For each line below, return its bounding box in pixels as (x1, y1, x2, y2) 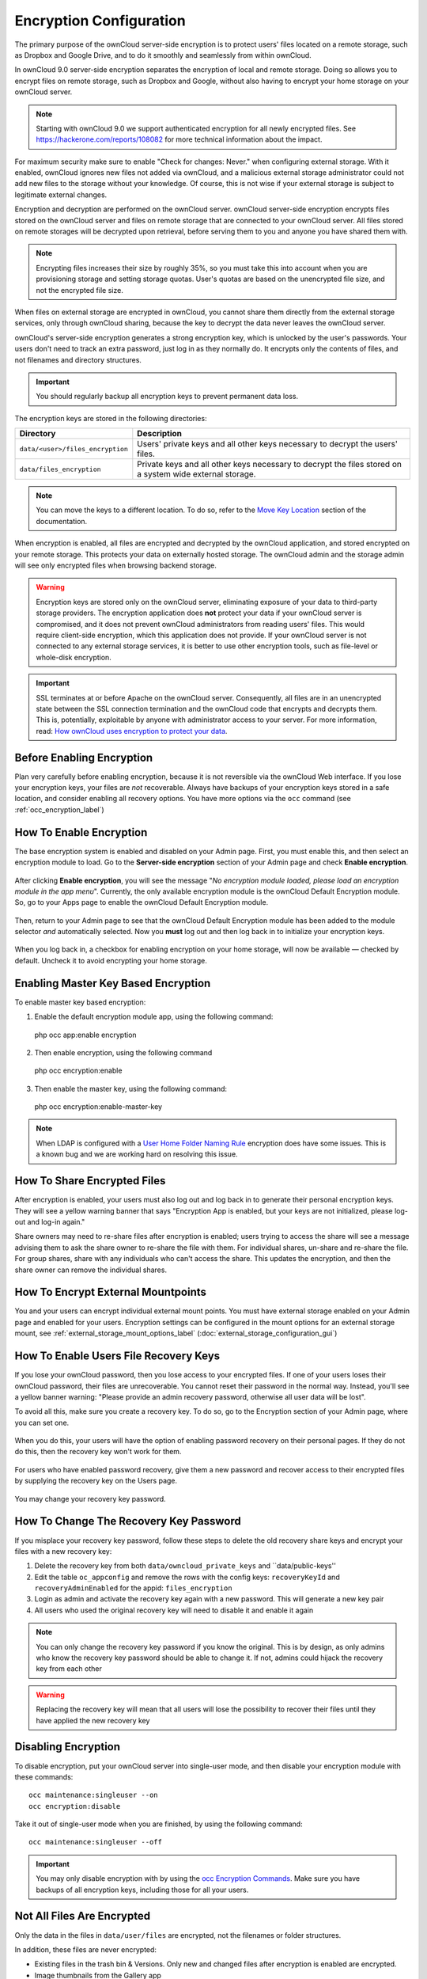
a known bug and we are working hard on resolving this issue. (36, 1149, 238, 1159)
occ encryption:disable (28, 1802, 121, 1810)
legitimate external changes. (14, 190, 108, 199)
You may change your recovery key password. (14, 1494, 166, 1503)
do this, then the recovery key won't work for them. (14, 1447, 182, 1457)
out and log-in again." (14, 1217, 85, 1226)
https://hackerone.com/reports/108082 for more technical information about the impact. (36, 135, 323, 144)
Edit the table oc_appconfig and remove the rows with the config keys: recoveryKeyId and (34, 1572, 340, 1582)
